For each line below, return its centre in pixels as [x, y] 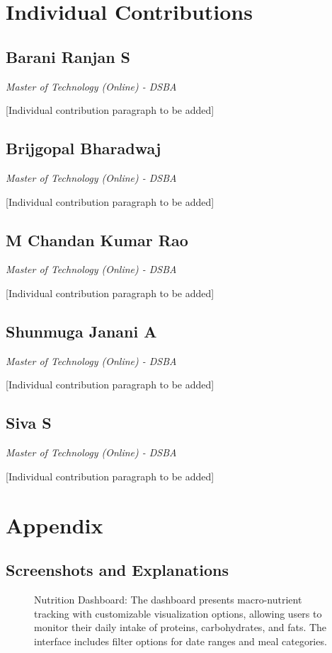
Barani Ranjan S [68, 56]
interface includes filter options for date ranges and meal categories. [181, 641]
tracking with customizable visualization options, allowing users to [178, 613]
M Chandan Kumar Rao [97, 239]
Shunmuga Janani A [81, 331]
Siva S [29, 423]
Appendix [55, 525]
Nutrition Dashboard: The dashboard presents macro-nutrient [168, 599]
